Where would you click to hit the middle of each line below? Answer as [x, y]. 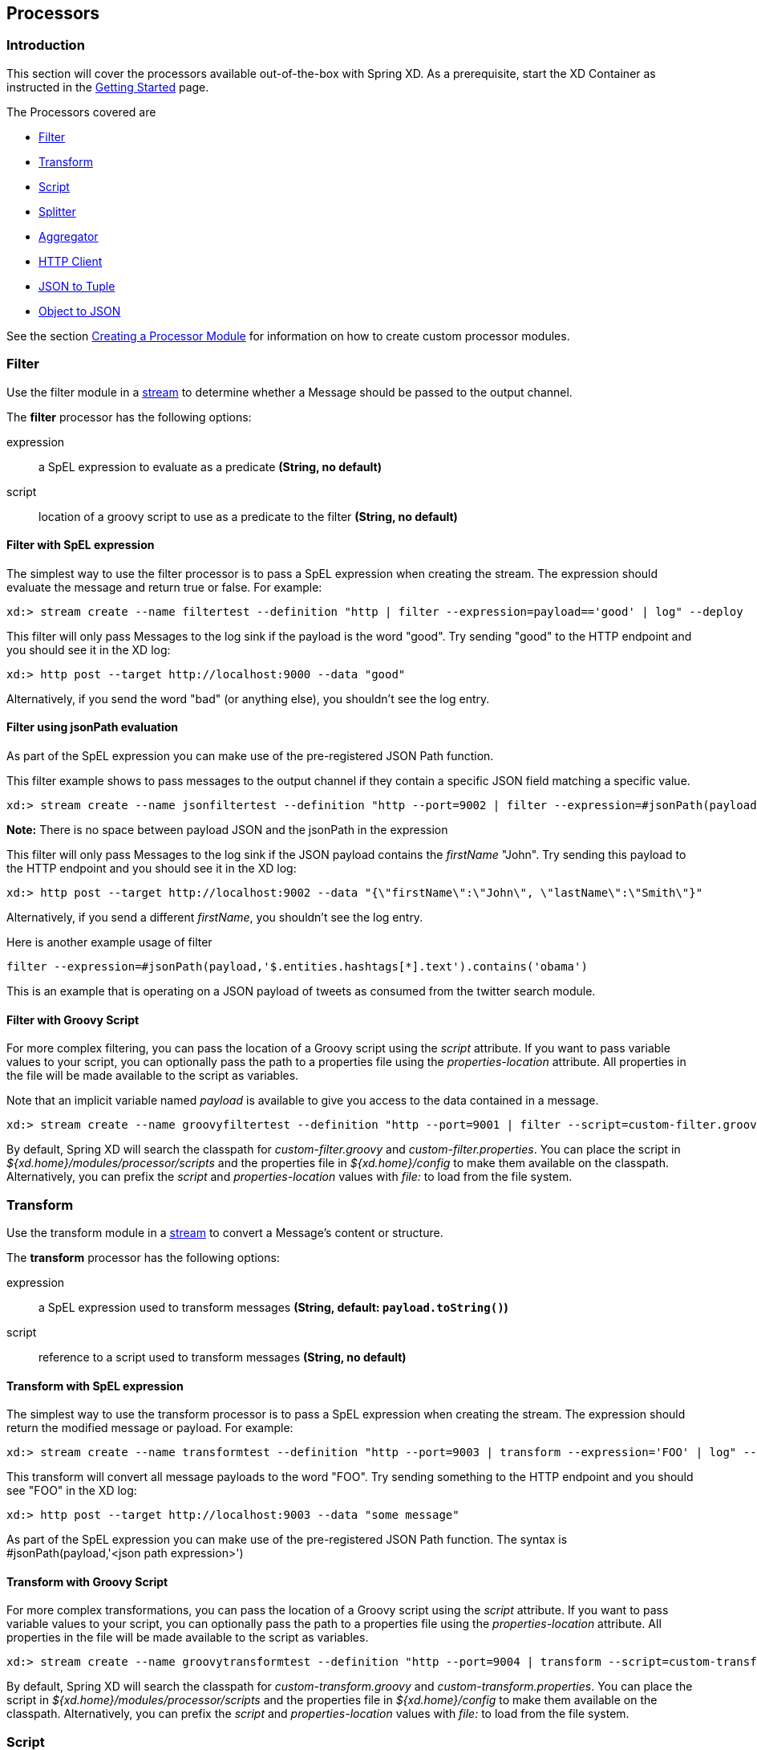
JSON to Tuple [77, 286]
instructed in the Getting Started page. [108, 87]
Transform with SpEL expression [95, 1386]
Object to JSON [80, 311]
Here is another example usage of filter [109, 942]
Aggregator [69, 236]
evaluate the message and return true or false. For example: [164, 587]
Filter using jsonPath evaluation [93, 727]
